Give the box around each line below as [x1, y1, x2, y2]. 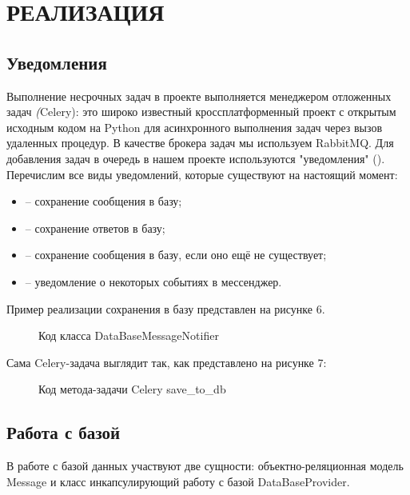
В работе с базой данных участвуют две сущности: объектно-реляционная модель [6, 457, 404, 474]
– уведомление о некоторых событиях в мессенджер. [25, 273, 282, 289]
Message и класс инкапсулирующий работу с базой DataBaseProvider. [6, 473, 350, 489]
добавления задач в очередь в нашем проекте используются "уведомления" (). [6, 150, 385, 166]
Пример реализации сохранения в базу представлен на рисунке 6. [6, 300, 325, 317]
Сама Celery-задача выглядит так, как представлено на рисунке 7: [6, 353, 327, 370]
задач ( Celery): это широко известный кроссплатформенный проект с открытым [6, 103, 396, 120]
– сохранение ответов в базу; [25, 219, 165, 236]
